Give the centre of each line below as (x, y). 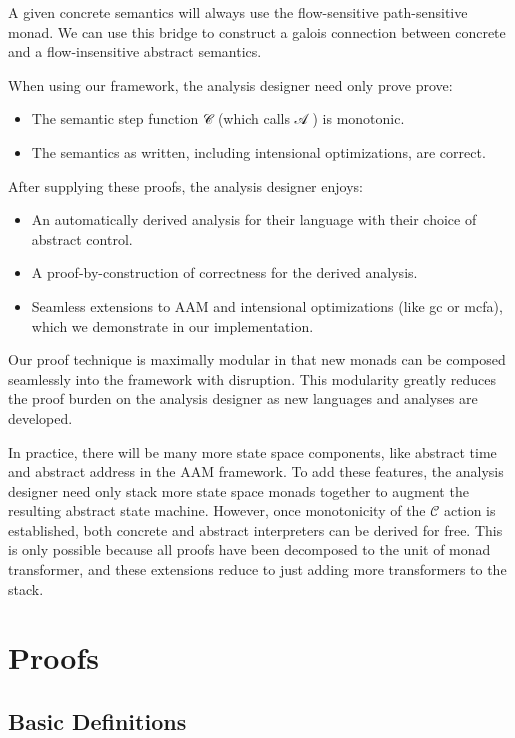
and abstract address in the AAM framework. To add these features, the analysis (256, 471)
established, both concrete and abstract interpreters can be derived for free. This (255, 529)
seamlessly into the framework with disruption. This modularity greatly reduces (252, 378)
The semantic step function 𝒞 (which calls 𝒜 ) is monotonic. (218, 118)
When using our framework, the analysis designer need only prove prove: (230, 84)
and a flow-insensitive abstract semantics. (135, 51)
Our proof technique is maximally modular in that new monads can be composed (257, 359)
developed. (40, 417)
